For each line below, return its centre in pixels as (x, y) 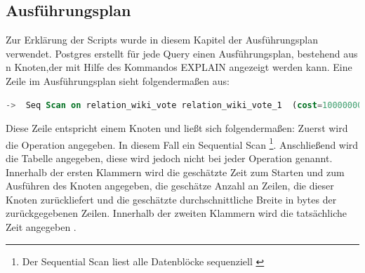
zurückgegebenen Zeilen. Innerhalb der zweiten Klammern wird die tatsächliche (176, 213)
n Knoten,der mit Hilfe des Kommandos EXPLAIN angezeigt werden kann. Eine (179, 67)
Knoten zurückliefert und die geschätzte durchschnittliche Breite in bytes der (171, 199)
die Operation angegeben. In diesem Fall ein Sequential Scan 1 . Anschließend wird (182, 143)
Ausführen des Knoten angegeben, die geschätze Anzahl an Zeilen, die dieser (170, 186)
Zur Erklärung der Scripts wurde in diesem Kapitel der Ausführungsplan (162, 40)
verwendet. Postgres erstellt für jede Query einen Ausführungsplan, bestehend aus (182, 53)
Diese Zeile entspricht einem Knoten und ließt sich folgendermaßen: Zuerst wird (177, 128)
